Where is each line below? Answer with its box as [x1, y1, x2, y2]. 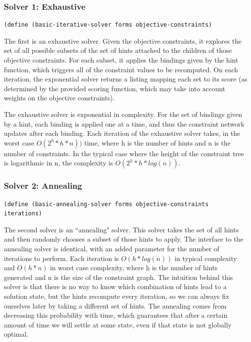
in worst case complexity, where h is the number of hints [50, 262, 218, 273]
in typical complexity [174, 253, 237, 263]
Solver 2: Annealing [4, 179, 82, 192]
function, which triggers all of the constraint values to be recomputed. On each [4, 64, 238, 74]
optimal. [4, 329, 29, 339]
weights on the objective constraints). [4, 93, 115, 103]
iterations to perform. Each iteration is [4, 253, 119, 263]
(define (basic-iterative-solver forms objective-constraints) [4, 21, 212, 29]
